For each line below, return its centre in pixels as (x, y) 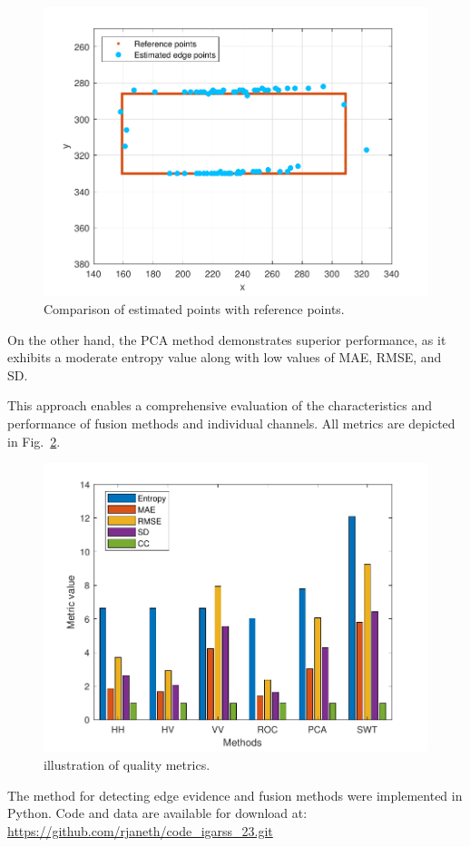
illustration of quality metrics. (127, 765)
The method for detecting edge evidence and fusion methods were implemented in (235, 795)
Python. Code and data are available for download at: (157, 813)
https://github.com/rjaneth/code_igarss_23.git (140, 830)
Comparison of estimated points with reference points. (194, 308)
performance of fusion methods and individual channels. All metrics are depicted (231, 423)
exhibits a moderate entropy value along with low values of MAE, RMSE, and (225, 357)
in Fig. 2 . (34, 441)
